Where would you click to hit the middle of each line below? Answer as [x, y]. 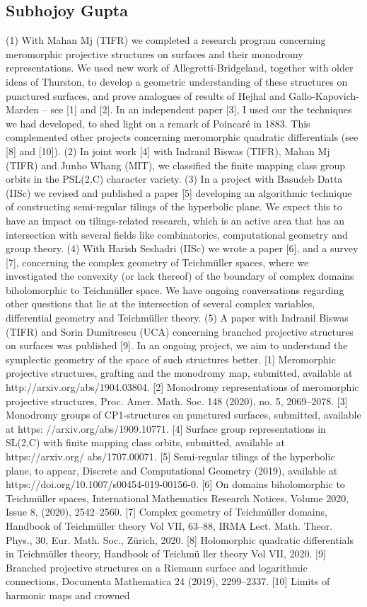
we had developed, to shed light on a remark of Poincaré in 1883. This [158, 123]
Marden [23, 109]
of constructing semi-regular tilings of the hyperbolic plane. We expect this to [174, 206]
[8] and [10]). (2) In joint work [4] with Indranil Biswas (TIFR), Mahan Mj [168, 151]
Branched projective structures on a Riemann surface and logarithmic [157, 567]
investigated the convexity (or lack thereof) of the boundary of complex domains [180, 276]
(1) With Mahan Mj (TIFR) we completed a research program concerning [166, 40]
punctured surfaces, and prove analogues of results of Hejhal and [146, 95]
